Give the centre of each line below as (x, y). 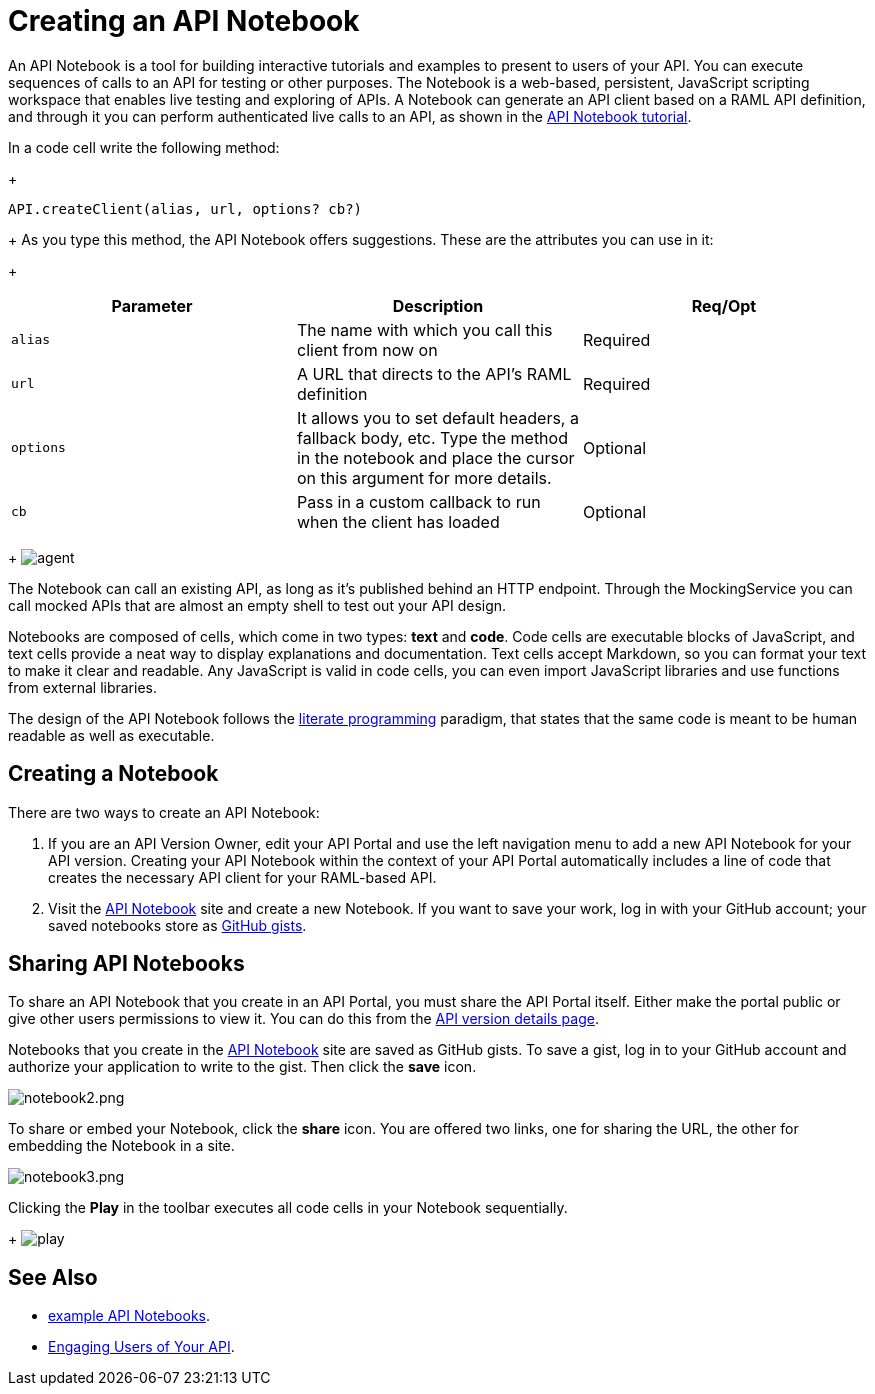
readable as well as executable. (111, 735)
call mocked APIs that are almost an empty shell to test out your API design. (257, 605)
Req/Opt (724, 305)
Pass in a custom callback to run (418, 501)
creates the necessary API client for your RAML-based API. (242, 877)
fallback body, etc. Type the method (432, 437)
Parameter (152, 305)
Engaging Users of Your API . (141, 1347)
